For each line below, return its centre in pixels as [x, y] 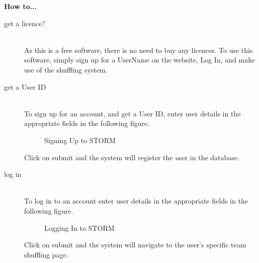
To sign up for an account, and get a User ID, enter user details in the [133, 113]
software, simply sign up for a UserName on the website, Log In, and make [140, 60]
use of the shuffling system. [66, 69]
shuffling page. [46, 254]
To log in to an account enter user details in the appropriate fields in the [136, 201]
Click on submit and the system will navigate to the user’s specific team [135, 245]
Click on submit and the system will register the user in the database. [132, 157]
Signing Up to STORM [80, 140]
